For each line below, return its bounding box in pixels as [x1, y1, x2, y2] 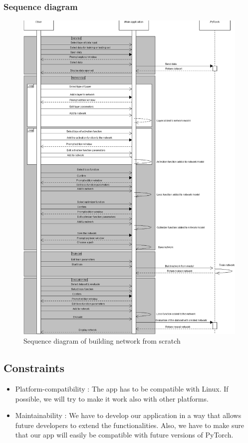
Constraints [3, 360, 64, 376]
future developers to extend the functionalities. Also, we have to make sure [15, 420, 244, 430]
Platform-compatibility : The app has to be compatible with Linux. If [15, 384, 229, 394]
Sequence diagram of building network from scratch [23, 336, 181, 346]
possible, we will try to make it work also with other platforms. [15, 393, 209, 404]
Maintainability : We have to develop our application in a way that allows [15, 410, 242, 421]
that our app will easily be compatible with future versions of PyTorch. [15, 430, 234, 440]
